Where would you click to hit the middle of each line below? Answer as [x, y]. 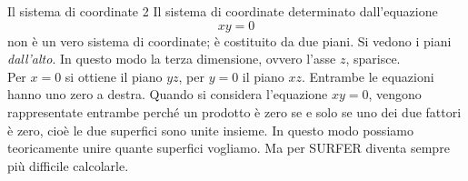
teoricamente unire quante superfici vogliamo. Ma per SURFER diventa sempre [229, 148]
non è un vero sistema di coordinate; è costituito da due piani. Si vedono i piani [229, 40]
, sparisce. [373, 59]
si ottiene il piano [114, 76]
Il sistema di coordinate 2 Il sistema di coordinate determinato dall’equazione [223, 11]
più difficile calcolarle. [68, 165]
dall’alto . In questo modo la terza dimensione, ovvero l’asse [172, 59]
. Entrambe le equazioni [368, 76]
